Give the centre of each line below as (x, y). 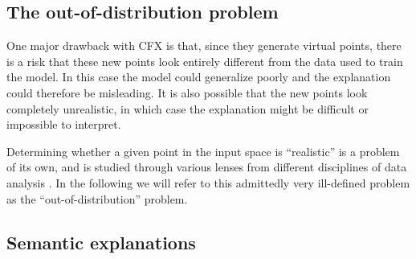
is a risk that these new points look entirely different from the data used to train (205, 61)
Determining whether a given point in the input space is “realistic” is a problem (203, 151)
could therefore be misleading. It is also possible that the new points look (187, 92)
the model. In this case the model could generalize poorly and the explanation (199, 77)
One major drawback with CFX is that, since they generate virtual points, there (204, 45)
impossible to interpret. (64, 124)
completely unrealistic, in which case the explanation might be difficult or (188, 108)
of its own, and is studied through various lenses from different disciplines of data (207, 167)
